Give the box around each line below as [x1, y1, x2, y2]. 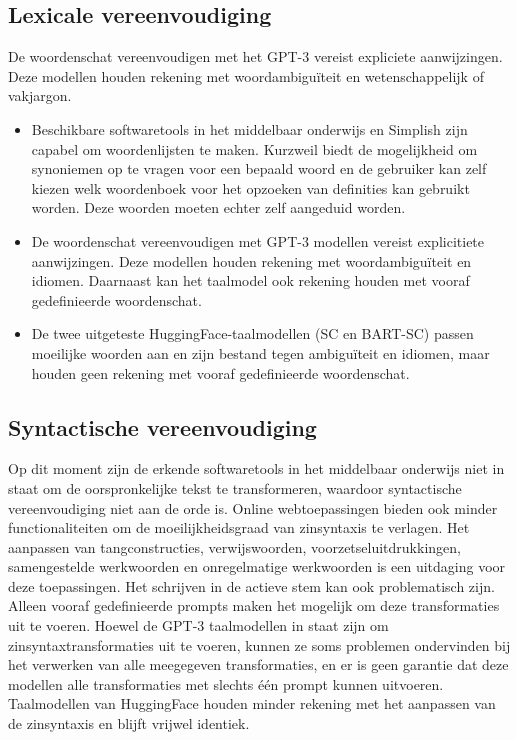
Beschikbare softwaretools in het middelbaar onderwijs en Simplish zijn [31, 118, 468, 139]
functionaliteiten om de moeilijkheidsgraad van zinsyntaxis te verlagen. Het [8, 517, 470, 538]
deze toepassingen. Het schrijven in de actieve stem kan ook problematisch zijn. [8, 575, 495, 596]
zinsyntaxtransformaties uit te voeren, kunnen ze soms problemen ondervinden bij [8, 634, 511, 655]
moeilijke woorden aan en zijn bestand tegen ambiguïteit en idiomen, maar [31, 342, 490, 363]
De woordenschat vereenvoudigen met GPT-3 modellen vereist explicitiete [31, 230, 485, 251]
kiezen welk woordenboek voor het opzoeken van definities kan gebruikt [31, 177, 470, 198]
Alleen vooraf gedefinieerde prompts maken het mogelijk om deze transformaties [8, 595, 500, 616]
